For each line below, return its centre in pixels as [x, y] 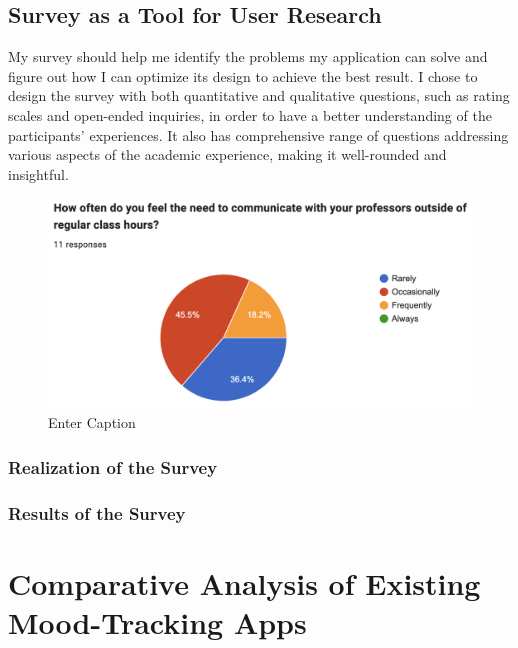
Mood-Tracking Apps [157, 621]
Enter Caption [92, 422]
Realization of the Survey [113, 466]
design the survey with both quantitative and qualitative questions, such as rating [259, 95]
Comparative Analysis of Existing [244, 582]
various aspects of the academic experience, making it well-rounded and [227, 154]
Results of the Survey [97, 512]
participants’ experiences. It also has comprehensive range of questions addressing [258, 134]
